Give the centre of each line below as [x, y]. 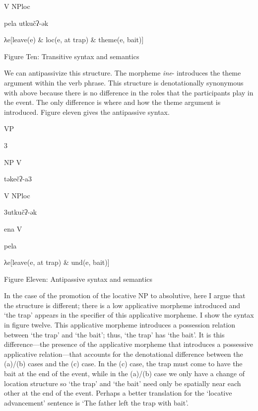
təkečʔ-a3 [18, 179]
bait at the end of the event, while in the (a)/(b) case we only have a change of [124, 373]
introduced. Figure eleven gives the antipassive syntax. [87, 112]
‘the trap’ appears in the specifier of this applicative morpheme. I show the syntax [129, 315]
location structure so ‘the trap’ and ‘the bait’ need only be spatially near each [123, 383]
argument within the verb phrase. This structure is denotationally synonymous [124, 82]
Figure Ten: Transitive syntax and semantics [72, 56]
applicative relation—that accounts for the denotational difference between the [124, 354]
